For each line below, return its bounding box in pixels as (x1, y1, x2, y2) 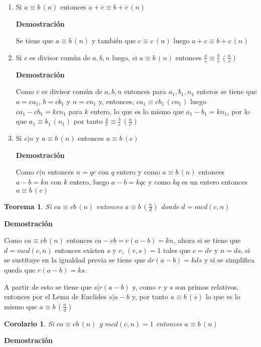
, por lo (227, 106, 250, 116)
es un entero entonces (182, 176, 247, 187)
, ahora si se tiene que (173, 235, 241, 245)
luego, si (112, 52, 138, 62)
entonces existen (55, 244, 105, 255)
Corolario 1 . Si (4, 318, 54, 328)
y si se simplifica (204, 254, 255, 265)
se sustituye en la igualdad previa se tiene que (4, 254, 146, 265)
